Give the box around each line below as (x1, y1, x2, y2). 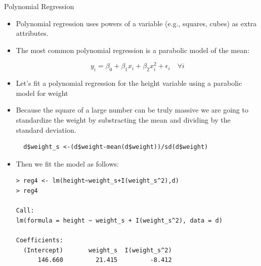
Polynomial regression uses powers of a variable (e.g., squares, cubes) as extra (16, 18, 257, 28)
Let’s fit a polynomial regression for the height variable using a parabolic (16, 78, 242, 88)
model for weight (16, 87, 68, 98)
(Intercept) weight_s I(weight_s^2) (23, 246, 172, 254)
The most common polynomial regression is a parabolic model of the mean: (16, 44, 250, 55)
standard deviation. (16, 124, 76, 135)
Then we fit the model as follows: (16, 158, 119, 169)
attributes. (16, 28, 49, 38)
